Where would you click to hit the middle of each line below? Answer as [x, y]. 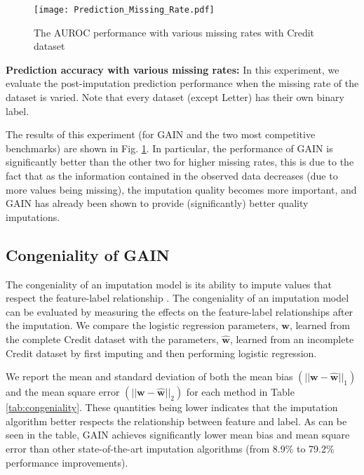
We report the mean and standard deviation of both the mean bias [149, 376]
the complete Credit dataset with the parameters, [112, 339]
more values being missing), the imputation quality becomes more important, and [181, 189]
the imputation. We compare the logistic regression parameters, [142, 325]
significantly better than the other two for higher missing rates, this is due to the [180, 162]
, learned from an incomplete [292, 339]
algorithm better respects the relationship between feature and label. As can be [176, 421]
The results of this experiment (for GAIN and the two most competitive [161, 134]
